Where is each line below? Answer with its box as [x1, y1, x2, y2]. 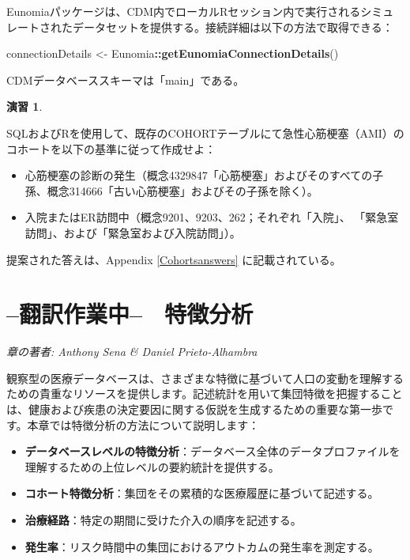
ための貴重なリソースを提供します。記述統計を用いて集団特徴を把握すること [6, 385, 403, 402]
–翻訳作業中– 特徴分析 [6, 297, 254, 330]
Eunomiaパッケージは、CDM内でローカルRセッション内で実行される [6, 3, 361, 19]
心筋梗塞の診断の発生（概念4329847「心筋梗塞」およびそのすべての [24, 167, 373, 184]
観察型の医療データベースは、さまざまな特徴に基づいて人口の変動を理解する [6, 369, 404, 386]
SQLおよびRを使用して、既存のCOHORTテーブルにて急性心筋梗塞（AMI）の [6, 124, 404, 141]
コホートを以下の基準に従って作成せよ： [6, 140, 216, 157]
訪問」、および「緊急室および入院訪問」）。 [24, 224, 241, 240]
